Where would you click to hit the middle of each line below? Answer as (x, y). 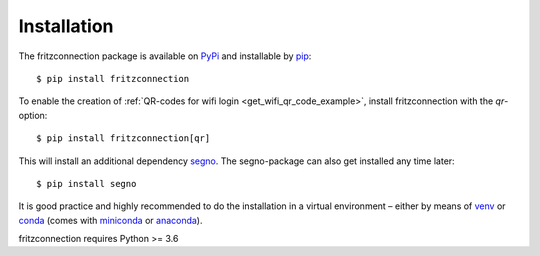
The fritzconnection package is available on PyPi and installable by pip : (165, 56)
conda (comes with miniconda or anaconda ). (110, 220)
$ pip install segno (86, 183)
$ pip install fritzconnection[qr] (123, 138)
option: (33, 115)
